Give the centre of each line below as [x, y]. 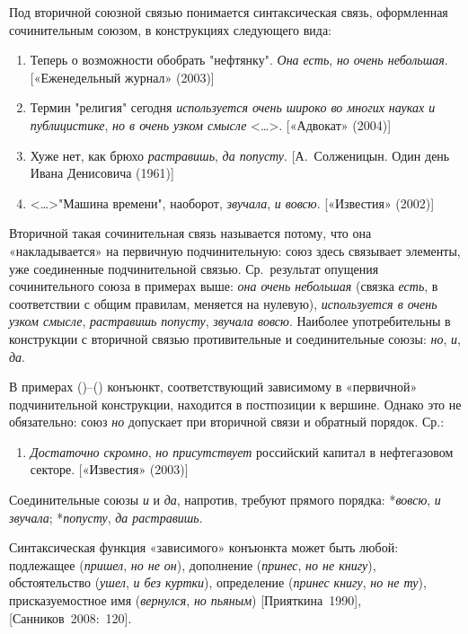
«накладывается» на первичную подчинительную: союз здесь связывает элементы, [235, 250]
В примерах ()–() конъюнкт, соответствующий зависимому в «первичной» [213, 387]
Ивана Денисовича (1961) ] [102, 173]
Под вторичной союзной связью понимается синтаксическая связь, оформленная [229, 12]
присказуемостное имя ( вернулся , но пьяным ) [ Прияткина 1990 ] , [185, 600]
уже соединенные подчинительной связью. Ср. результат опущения [194, 268]
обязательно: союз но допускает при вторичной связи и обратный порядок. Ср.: [227, 422]
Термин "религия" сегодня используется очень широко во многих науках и [233, 107]
